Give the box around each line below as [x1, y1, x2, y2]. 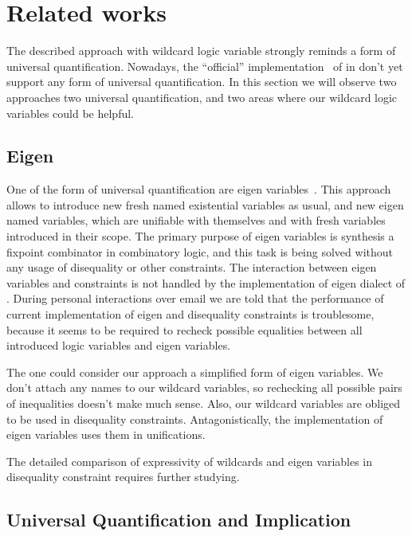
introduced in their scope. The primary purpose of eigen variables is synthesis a [6, 228, 394, 245]
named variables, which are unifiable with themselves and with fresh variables [6, 212, 386, 229]
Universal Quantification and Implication [6, 507, 351, 532]
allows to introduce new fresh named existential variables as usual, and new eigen [6, 196, 404, 213]
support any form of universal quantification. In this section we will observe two [6, 73, 397, 90]
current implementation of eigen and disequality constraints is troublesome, [6, 306, 375, 323]
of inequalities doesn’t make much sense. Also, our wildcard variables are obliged [6, 395, 401, 412]
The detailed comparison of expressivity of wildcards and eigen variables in [6, 452, 373, 469]
